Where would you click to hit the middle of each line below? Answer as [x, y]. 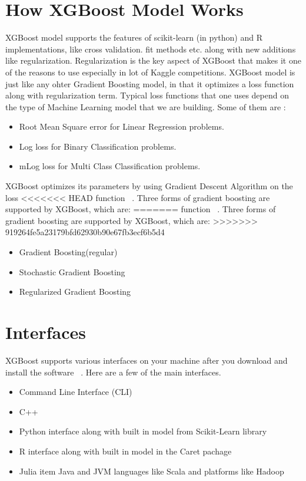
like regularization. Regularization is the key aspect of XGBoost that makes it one [153, 60]
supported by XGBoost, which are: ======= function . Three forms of [141, 209]
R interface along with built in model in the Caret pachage [125, 451]
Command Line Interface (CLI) [76, 392]
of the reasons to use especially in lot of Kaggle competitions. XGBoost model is [150, 72]
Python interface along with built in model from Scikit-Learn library [143, 431]
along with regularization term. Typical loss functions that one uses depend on [147, 95]
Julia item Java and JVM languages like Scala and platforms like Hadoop [152, 471]
